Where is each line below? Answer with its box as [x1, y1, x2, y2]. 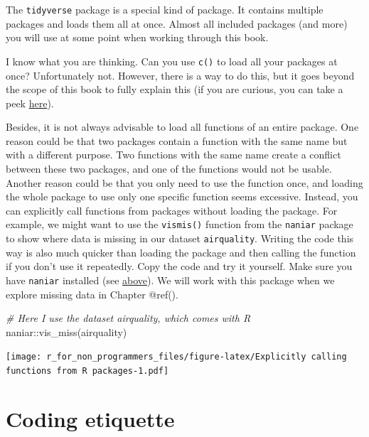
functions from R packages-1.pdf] [6, 366, 169, 377]
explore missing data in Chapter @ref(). [6, 286, 178, 301]
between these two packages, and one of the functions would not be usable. [6, 161, 332, 176]
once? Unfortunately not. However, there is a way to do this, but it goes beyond [6, 68, 355, 82]
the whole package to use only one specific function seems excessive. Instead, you [6, 189, 358, 204]
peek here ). [6, 95, 54, 110]
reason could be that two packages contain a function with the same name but [6, 133, 348, 148]
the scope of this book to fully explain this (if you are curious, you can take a [6, 82, 343, 97]
